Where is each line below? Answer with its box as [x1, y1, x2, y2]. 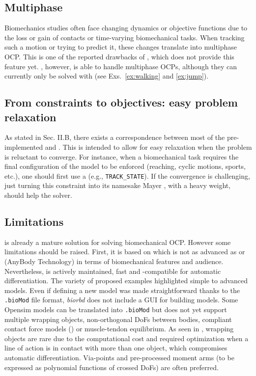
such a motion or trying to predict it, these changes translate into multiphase [4, 42, 237, 52]
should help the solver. [4, 189, 72, 200]
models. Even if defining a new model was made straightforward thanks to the [4, 285, 240, 295]
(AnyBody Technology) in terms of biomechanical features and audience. [4, 256, 224, 266]
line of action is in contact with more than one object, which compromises [4, 343, 228, 353]
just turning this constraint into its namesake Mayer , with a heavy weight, [4, 180, 231, 190]
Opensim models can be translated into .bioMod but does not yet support [4, 304, 227, 314]
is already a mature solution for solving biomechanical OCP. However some [4, 237, 231, 247]
